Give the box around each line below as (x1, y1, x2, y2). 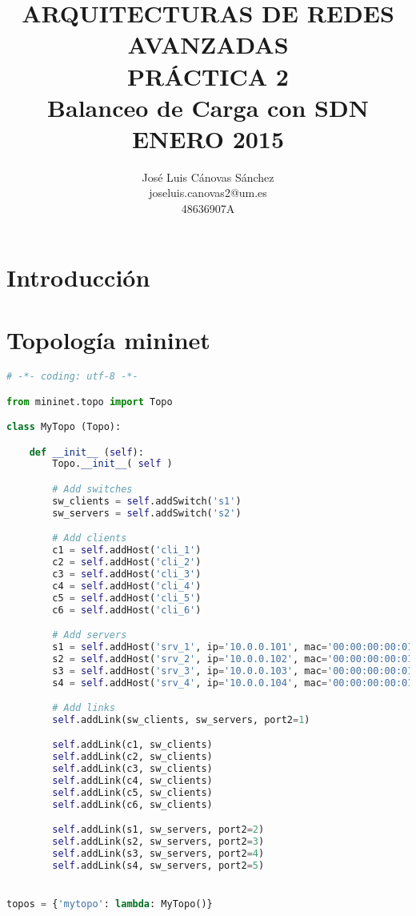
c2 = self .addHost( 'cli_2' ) (52, 556, 202, 568)
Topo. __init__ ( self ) (52, 458, 173, 470)
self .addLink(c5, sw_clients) (52, 786, 213, 798)
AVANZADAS (127, 28, 289, 61)
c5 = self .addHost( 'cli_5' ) (52, 592, 202, 604)
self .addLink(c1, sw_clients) (52, 739, 213, 751)
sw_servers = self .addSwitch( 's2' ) (52, 507, 242, 519)
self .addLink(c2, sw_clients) (52, 751, 213, 763)
